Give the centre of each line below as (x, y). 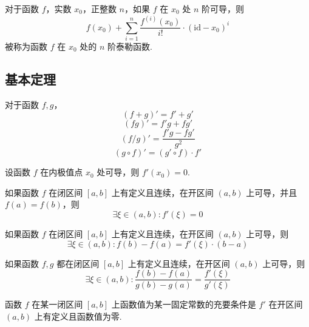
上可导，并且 (272, 192)
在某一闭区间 (57, 304)
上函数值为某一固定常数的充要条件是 (184, 304)
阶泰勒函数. (130, 46)
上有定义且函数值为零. (78, 316)
